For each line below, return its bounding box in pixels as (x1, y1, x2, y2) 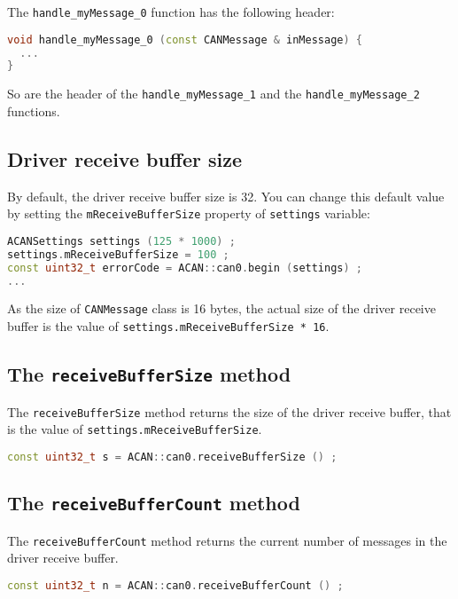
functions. (7, 101, 60, 120)
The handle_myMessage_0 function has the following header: (7, 3, 335, 20)
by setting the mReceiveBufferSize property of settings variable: (7, 204, 370, 223)
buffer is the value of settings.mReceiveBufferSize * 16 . (7, 317, 330, 335)
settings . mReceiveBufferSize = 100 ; (7, 248, 229, 261)
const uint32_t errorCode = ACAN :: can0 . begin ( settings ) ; (7, 261, 363, 274)
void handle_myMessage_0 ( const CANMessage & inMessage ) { (7, 33, 362, 46)
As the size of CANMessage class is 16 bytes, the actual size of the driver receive (7, 299, 436, 318)
